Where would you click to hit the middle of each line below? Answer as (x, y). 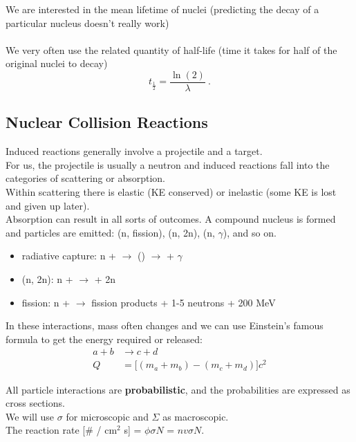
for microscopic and (107, 416)
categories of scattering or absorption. (85, 178)
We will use (30, 416)
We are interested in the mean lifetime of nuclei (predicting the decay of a (162, 9)
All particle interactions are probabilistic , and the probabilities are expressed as (178, 389)
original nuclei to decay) (57, 63)
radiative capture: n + (69, 256)
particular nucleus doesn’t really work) (87, 22)
